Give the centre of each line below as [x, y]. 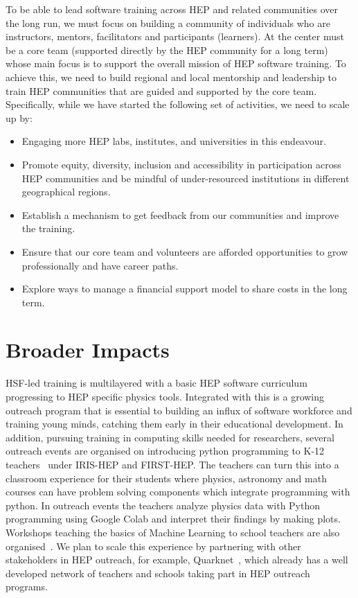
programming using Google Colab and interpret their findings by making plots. [173, 519]
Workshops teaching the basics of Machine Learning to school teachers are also [173, 532]
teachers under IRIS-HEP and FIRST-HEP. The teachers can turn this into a [172, 464]
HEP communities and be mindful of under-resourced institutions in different [186, 178]
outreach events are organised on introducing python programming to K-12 [165, 451]
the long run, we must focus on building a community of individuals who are [168, 23]
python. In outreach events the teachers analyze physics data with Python [163, 505]
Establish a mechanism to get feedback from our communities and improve [180, 214]
